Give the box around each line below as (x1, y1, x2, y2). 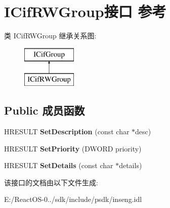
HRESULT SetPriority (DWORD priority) (4, 143, 142, 153)
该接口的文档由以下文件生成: (4, 177, 98, 187)
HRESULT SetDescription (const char (4, 126, 130, 137)
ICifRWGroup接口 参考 (4, 1, 166, 22)
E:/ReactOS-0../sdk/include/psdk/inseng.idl (4, 194, 142, 204)
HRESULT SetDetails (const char (4, 160, 113, 171)
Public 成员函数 (4, 102, 85, 118)
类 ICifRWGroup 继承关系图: (4, 30, 97, 41)
